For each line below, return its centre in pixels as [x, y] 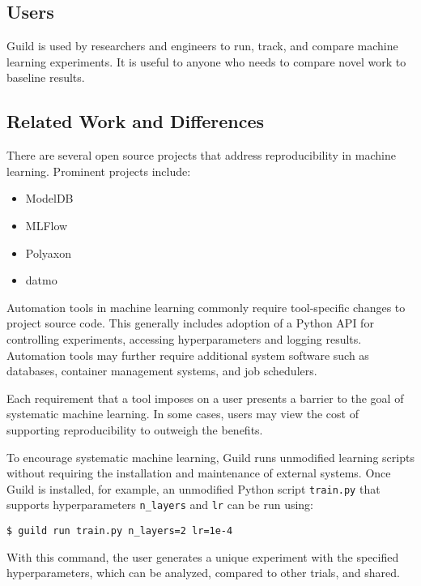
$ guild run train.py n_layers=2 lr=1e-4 [120, 531]
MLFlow [47, 225]
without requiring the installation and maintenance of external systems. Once [199, 473]
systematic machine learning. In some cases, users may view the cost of [183, 414]
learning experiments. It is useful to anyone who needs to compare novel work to [206, 61]
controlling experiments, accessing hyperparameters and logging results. [184, 338]
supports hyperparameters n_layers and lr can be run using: [160, 505]
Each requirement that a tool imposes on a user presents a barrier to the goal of [205, 398]
